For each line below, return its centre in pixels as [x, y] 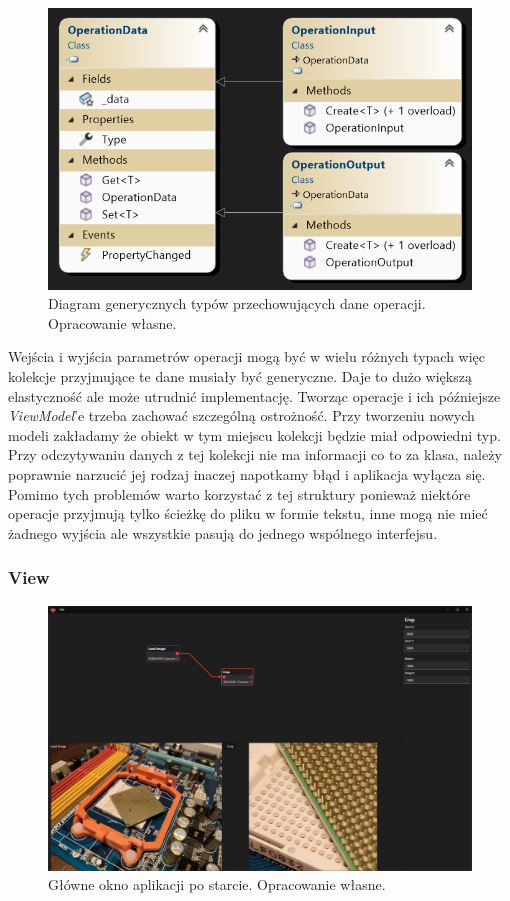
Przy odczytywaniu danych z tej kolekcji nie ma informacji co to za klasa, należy [255, 454]
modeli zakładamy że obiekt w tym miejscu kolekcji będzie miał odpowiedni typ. [254, 434]
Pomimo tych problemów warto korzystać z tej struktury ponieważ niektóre [239, 493]
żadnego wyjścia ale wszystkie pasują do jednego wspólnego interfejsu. [223, 532]
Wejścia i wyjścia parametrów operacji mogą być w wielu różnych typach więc [247, 356]
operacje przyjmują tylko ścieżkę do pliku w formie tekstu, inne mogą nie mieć [248, 513]
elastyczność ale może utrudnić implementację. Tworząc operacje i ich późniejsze [254, 395]
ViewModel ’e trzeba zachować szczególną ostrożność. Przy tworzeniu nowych [241, 415]
